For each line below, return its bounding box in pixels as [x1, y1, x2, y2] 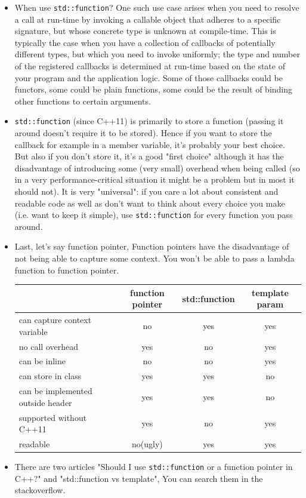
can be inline [18, 355, 66, 367]
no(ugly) [132, 438, 163, 450]
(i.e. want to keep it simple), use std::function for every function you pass [14, 208, 293, 221]
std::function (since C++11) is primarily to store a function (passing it [14, 115, 284, 127]
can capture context [18, 313, 92, 326]
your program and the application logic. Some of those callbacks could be [14, 71, 283, 84]
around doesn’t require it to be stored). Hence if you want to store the [14, 127, 272, 139]
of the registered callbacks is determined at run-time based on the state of [14, 60, 285, 72]
